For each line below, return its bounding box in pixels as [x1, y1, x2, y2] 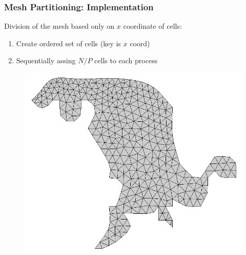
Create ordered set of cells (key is [16, 38, 121, 48]
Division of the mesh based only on [4, 21, 115, 31]
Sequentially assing [16, 55, 76, 66]
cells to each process [94, 55, 158, 66]
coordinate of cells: [123, 21, 182, 31]
